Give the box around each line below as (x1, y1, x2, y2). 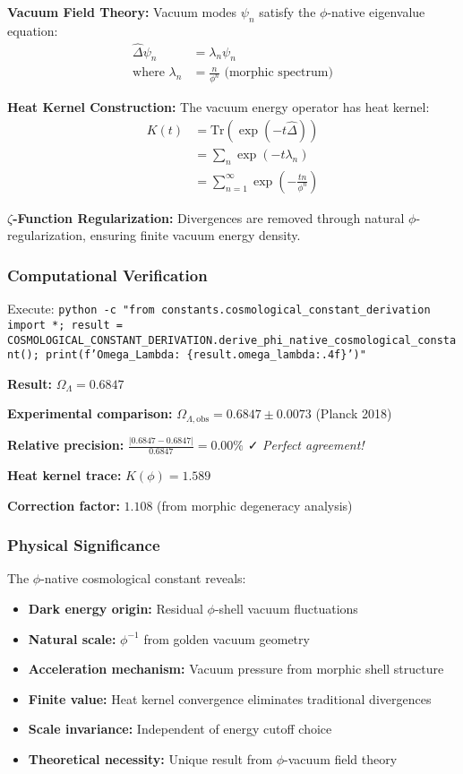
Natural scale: (28, 629, 116, 648)
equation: (7, 21, 58, 39)
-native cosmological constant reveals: (40, 569, 246, 588)
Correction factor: (7, 495, 120, 514)
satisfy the (259, 3, 316, 21)
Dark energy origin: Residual (28, 599, 203, 618)
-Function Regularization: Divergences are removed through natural (13, 208, 405, 227)
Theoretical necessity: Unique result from (28, 750, 273, 769)
